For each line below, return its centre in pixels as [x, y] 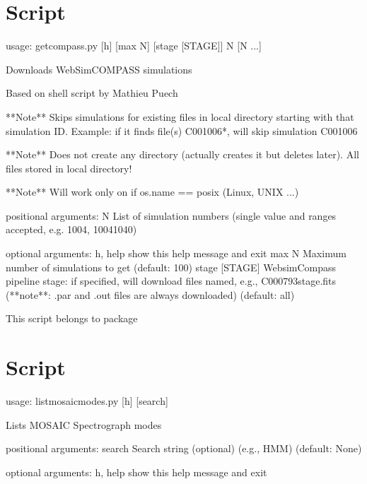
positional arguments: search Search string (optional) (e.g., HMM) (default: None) [184, 448]
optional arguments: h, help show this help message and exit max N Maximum [176, 253]
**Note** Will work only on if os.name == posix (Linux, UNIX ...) [152, 192]
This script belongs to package [72, 318]
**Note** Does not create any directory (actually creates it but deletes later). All [182, 154]
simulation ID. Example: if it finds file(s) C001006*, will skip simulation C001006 [182, 130]
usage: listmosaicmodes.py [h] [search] [87, 401]
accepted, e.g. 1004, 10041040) [71, 229]
